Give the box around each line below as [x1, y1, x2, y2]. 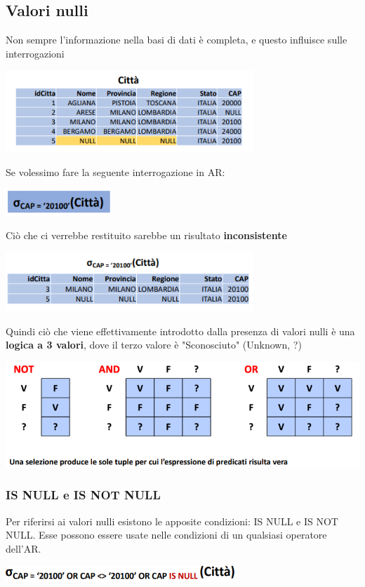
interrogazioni [6, 46, 65, 60]
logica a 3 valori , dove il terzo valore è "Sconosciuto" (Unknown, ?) [6, 337, 302, 352]
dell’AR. [6, 541, 41, 555]
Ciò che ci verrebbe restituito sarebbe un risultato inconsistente [6, 228, 287, 243]
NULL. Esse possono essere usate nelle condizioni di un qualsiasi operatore [6, 527, 327, 542]
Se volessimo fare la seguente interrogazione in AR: [6, 164, 225, 179]
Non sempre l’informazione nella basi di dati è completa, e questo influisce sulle [6, 32, 347, 47]
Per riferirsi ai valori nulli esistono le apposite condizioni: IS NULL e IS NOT [6, 513, 338, 528]
